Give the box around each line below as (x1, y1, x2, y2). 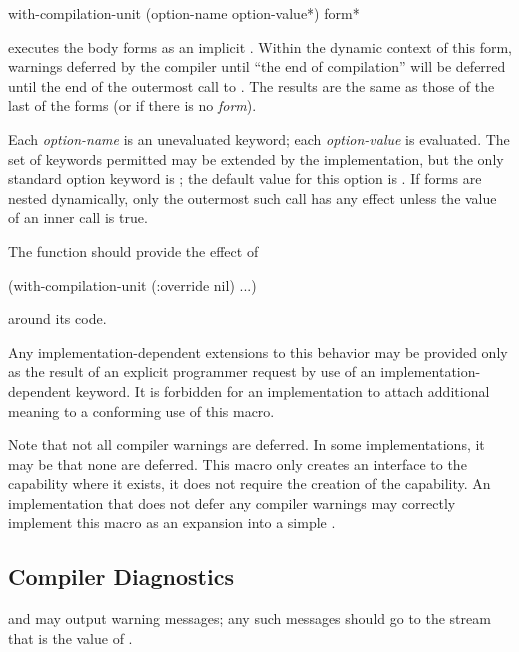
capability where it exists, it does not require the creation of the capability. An (8, 473, 491, 494)
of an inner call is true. (8, 207, 148, 228)
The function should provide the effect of (8, 240, 259, 261)
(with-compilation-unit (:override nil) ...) (8, 274, 257, 295)
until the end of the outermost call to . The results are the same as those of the (8, 75, 495, 96)
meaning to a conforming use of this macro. (8, 400, 275, 421)
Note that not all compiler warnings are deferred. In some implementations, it (8, 434, 485, 455)
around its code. (8, 308, 107, 329)
